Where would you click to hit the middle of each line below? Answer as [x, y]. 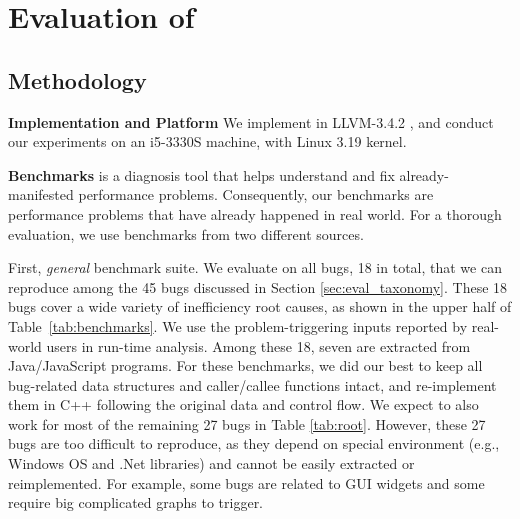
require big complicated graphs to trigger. [136, 502]
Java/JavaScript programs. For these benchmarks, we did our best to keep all [245, 365]
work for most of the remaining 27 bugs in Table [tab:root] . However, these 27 [247, 423]
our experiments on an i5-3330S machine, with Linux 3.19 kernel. [207, 141]
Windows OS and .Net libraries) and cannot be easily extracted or [211, 463]
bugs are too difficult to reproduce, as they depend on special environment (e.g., [254, 443]
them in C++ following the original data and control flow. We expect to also [243, 404]
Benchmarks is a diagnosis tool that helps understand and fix [201, 174]
